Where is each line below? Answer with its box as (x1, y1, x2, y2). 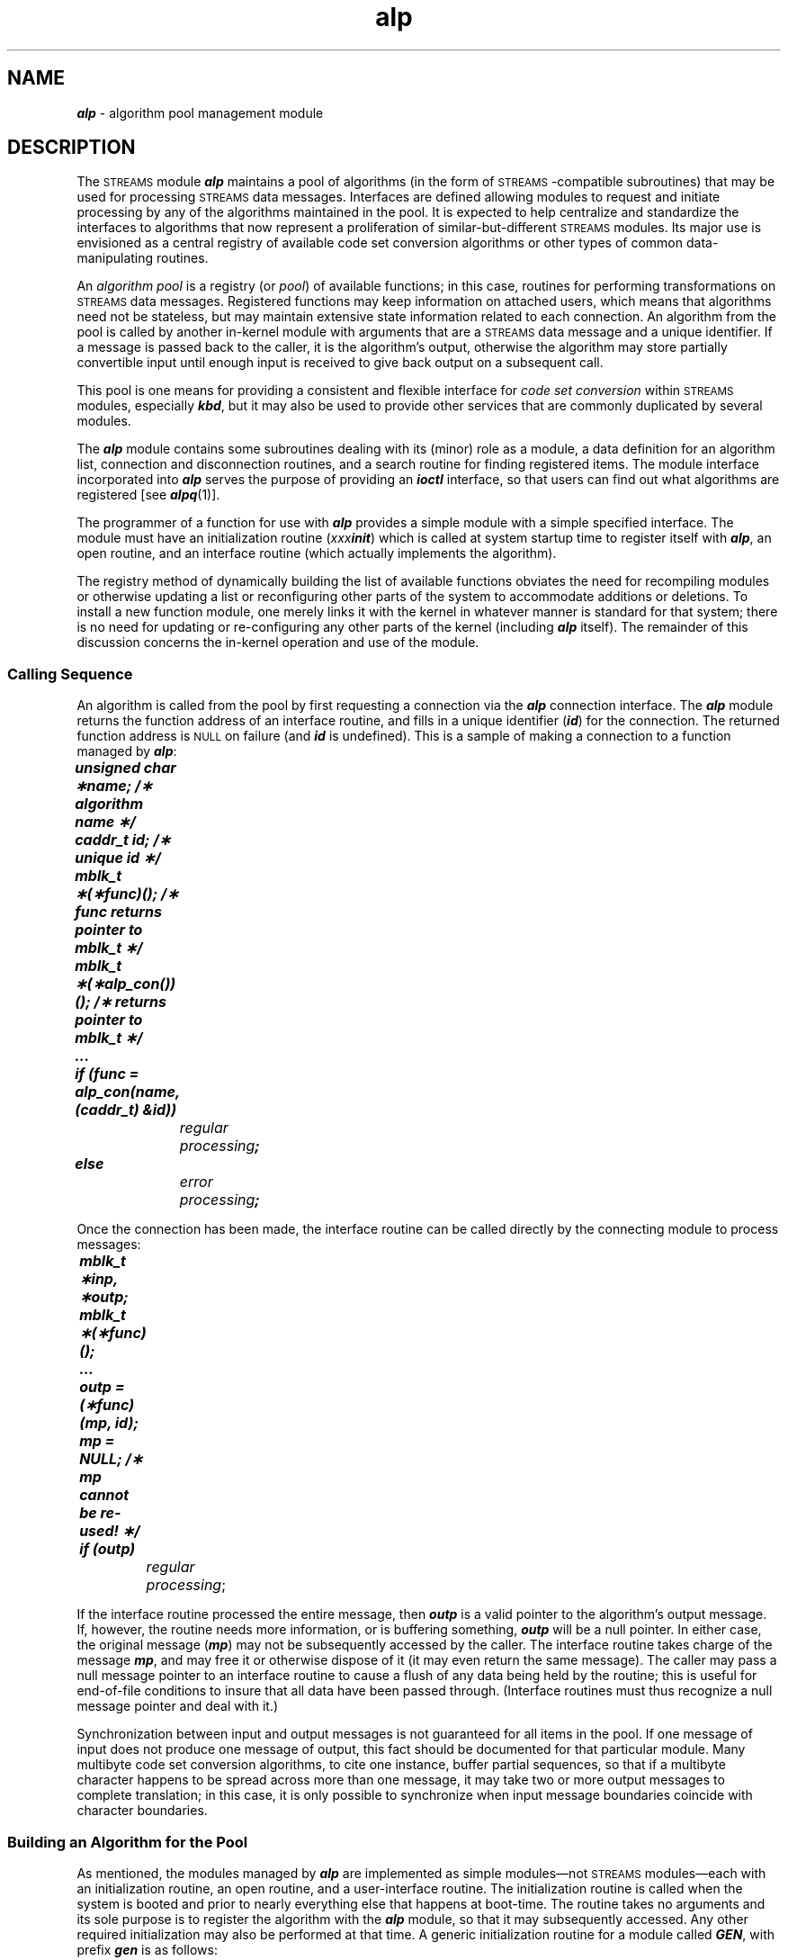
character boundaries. (76, 1803, 208, 1819)
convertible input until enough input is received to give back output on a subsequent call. (76, 355, 604, 371)
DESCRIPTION (7, 136, 136, 159)
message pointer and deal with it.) (76, 1698, 279, 1714)
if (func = (75, 1065, 139, 1083)
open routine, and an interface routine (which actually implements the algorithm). (76, 545, 557, 562)
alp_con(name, (75, 1083, 180, 1101)
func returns (75, 903, 162, 922)
